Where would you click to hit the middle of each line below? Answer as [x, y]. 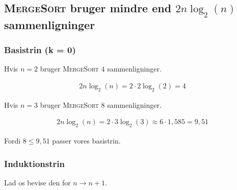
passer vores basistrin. [86, 141]
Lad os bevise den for [37, 182]
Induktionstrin [34, 163]
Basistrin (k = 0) [40, 49]
